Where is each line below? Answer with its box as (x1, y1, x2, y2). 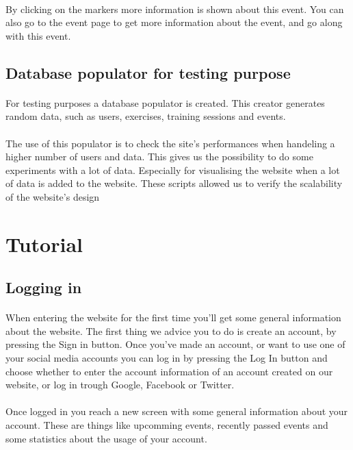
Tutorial (5, 229, 83, 258)
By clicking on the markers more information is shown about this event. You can (5, 1, 344, 16)
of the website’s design (5, 189, 100, 203)
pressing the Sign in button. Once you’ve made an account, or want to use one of (5, 337, 345, 351)
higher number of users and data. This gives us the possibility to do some (5, 149, 313, 164)
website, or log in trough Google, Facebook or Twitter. (5, 377, 235, 392)
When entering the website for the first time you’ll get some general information (5, 310, 341, 325)
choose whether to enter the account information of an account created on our (5, 364, 333, 378)
